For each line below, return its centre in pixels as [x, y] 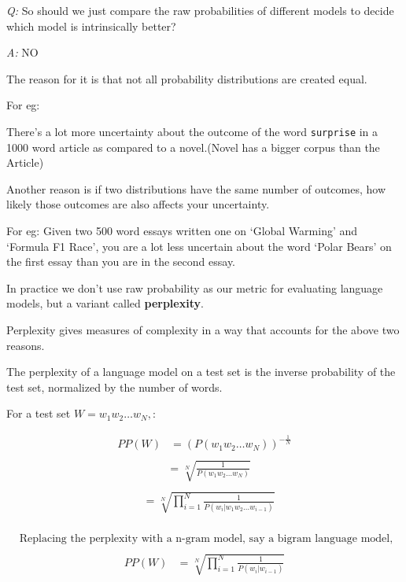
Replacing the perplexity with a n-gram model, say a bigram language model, [206, 538]
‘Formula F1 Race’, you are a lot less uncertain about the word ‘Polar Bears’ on [199, 246]
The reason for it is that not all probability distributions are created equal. [187, 78]
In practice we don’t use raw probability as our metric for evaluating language [195, 287]
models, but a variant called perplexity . [105, 303]
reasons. [26, 345]
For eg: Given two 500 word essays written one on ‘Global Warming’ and [182, 230]
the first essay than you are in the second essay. [121, 262]
